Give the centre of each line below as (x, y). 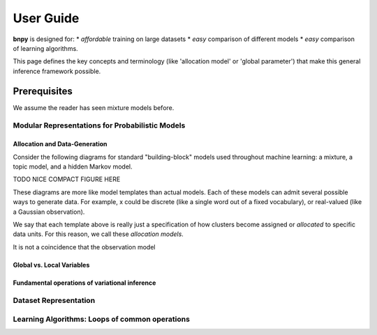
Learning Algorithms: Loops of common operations (101, 319)
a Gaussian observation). (49, 212)
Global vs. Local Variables (51, 265)
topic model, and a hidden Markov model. (73, 166)
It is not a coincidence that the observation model (84, 247)
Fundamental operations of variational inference (84, 283)
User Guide (46, 18)
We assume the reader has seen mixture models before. (94, 107)
